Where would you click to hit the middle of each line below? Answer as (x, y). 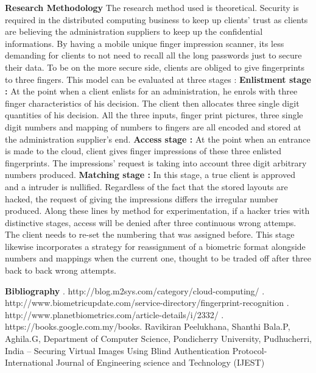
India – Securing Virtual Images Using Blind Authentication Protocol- (136, 350)
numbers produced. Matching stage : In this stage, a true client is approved (150, 175)
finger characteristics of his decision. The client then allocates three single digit (152, 103)
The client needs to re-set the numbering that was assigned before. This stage (150, 234)
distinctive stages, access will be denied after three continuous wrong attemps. (151, 222)
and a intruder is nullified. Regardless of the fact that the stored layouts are (146, 186)
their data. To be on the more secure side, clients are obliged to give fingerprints (155, 67)
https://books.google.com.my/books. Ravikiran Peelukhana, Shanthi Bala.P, (148, 326)
